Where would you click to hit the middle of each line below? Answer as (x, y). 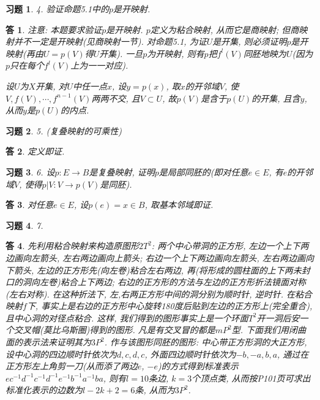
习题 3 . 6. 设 (30, 171)
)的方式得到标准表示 (198, 366)
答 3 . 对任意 (29, 205)
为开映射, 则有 (176, 53)
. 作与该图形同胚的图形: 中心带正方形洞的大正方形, (206, 342)
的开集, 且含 (276, 98)
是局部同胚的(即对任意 (203, 171)
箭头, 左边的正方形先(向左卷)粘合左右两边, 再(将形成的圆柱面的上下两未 (158, 270)
